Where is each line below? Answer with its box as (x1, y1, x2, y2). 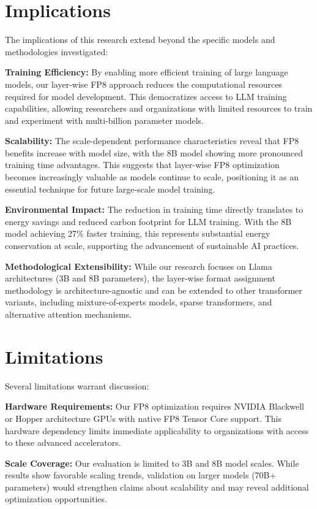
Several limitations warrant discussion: (5, 379, 149, 392)
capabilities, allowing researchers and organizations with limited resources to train (5, 102, 313, 115)
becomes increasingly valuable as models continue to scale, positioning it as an (5, 170, 299, 183)
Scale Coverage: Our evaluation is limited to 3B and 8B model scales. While (5, 456, 299, 469)
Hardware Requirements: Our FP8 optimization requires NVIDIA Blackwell (5, 400, 305, 413)
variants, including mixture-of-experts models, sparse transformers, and (5, 296, 272, 308)
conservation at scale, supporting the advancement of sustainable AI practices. (5, 239, 299, 252)
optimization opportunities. (5, 492, 107, 505)
